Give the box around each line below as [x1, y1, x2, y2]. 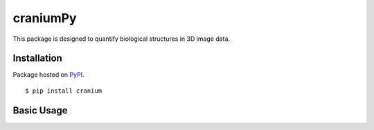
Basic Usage [12, 104, 68, 116]
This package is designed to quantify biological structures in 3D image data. [12, 35, 231, 43]
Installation [12, 53, 62, 64]
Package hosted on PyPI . [12, 71, 84, 79]
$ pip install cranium [25, 86, 103, 95]
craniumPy [12, 10, 77, 26]
